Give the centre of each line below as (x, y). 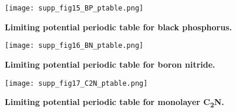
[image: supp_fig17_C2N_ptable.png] (76, 83)
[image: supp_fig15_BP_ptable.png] (74, 8)
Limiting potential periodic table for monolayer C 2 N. (114, 102)
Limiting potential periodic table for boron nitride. (110, 64)
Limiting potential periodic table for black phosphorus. (119, 27)
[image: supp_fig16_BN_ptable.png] (74, 46)
